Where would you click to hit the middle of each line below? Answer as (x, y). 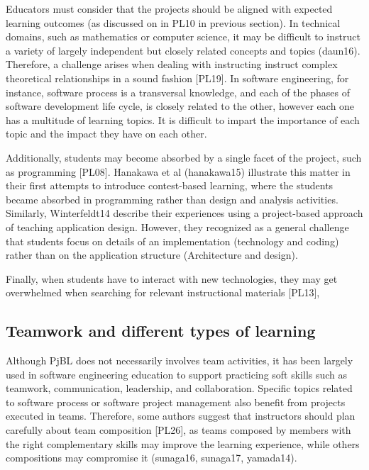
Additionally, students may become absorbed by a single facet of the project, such (184, 157)
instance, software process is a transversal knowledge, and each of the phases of (178, 92)
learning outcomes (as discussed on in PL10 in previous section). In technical (173, 22)
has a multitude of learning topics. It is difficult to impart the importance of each (183, 119)
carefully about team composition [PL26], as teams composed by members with (178, 430)
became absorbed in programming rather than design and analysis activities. (172, 199)
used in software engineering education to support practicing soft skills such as (177, 374)
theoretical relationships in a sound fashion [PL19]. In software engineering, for (177, 78)
